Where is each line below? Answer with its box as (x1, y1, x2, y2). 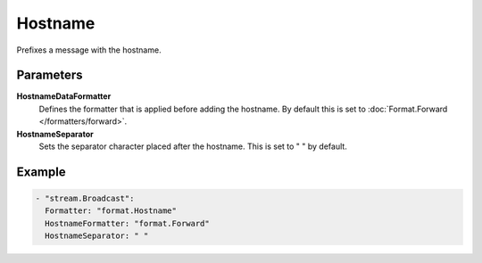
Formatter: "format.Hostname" (45, 206, 178, 216)
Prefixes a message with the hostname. (16, 45, 162, 55)
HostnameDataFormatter (16, 91, 112, 102)
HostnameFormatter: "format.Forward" (45, 218, 210, 228)
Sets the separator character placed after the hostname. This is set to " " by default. (38, 141, 347, 152)
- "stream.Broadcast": (35, 193, 135, 204)
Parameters (16, 68, 83, 83)
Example (16, 164, 66, 179)
